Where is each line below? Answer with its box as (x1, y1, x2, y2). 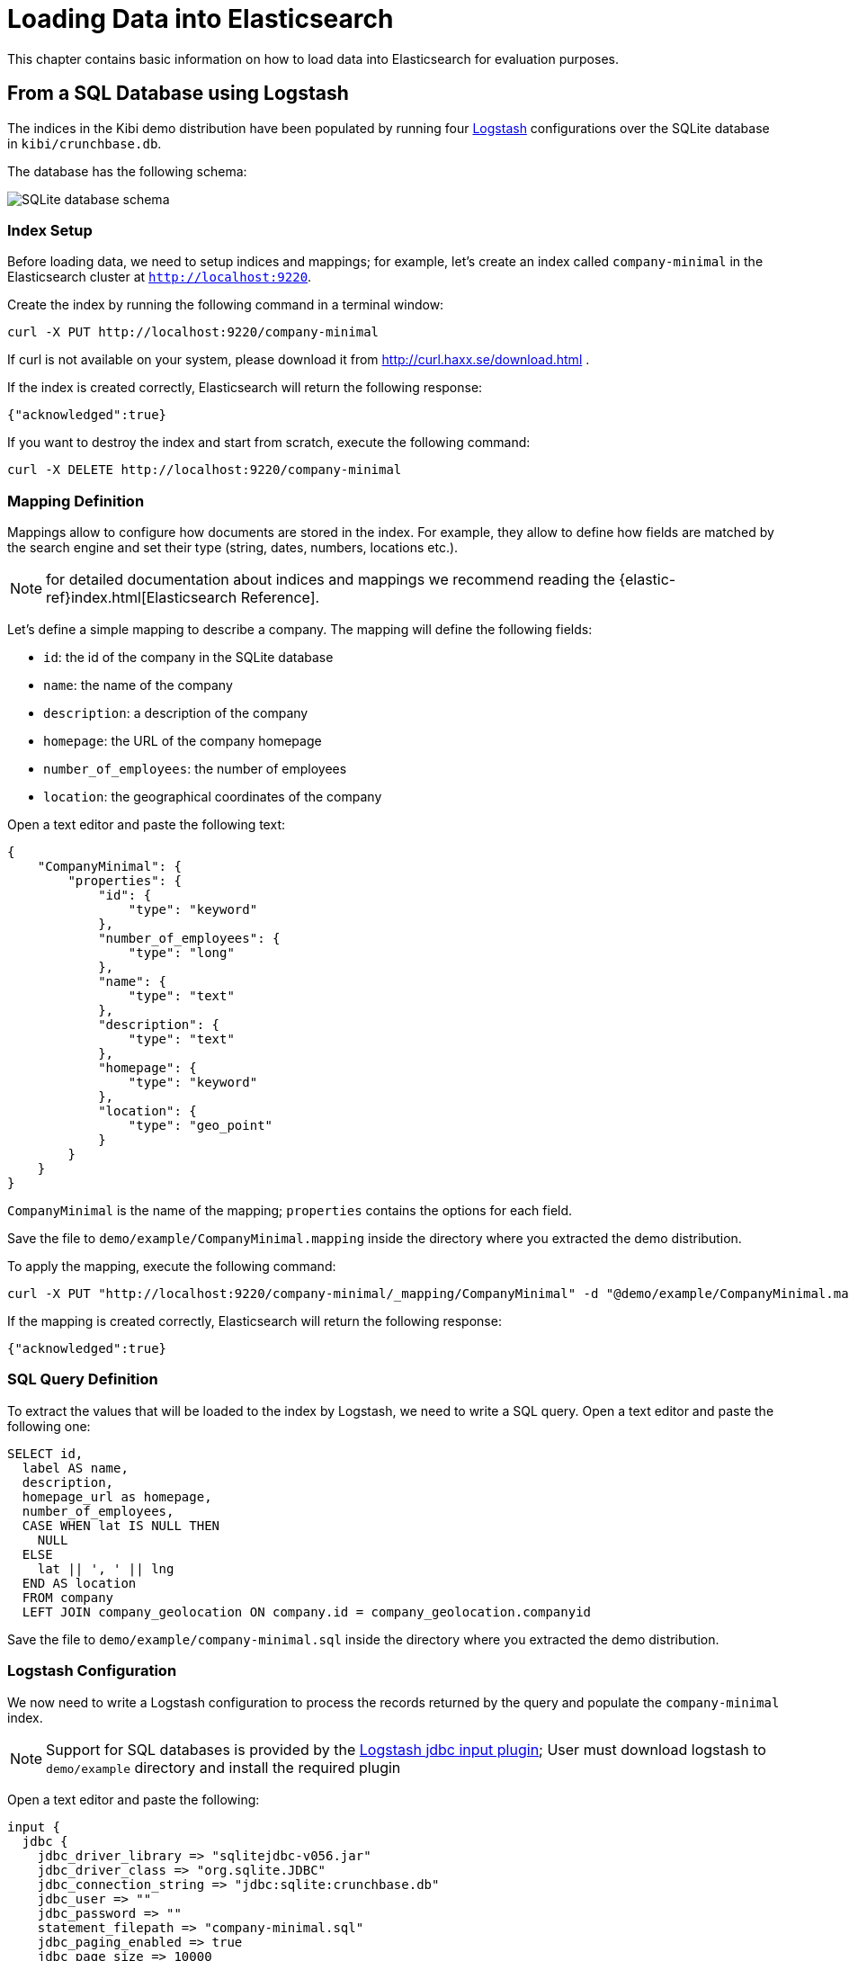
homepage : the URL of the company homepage (43, 733, 322, 749)
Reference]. (240, 588, 320, 607)
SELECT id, (7, 1446, 84, 1461)
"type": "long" (128, 945, 235, 961)
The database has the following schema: (7, 163, 247, 179)
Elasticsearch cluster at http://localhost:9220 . (7, 269, 312, 285)
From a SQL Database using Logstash (7, 82, 349, 105)
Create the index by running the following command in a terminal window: (7, 297, 444, 313)
